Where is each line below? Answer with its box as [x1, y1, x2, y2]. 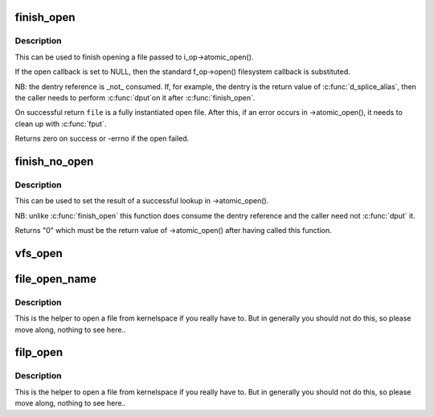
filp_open [14, 345, 63, 359]
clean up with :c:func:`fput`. [14, 119, 107, 129]
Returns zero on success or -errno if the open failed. [14, 133, 190, 144]
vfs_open [14, 246, 63, 260]
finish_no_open [14, 154, 94, 168]
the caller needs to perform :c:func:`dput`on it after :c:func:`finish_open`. [14, 92, 256, 102]
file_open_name [14, 272, 96, 285]
